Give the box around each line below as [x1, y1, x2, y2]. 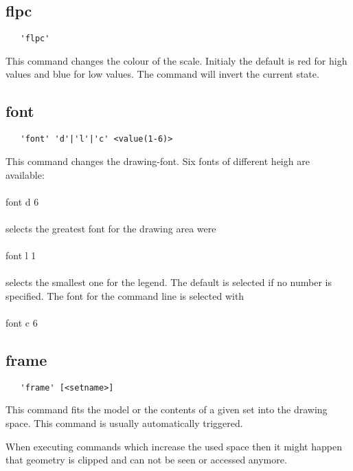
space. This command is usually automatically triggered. [5, 416, 243, 430]
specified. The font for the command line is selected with [5, 288, 244, 303]
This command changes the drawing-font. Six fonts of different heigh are [5, 153, 310, 168]
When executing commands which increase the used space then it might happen [5, 439, 342, 453]
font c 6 [5, 316, 38, 330]
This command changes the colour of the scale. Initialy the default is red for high [5, 53, 348, 67]
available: [5, 167, 45, 182]
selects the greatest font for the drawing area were [5, 221, 216, 235]
